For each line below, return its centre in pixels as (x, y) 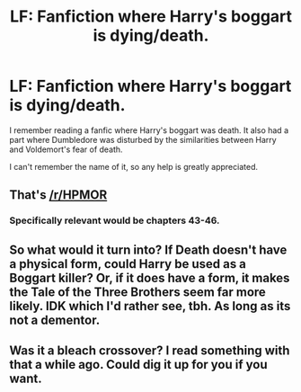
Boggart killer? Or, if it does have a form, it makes (150, 277)
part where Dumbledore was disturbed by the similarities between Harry (143, 139)
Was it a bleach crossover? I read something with (150, 351)
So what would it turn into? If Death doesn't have (148, 249)
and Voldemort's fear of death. (66, 149)
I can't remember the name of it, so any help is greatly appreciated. (134, 166)
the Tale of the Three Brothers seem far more (138, 292)
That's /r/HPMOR (58, 195)
